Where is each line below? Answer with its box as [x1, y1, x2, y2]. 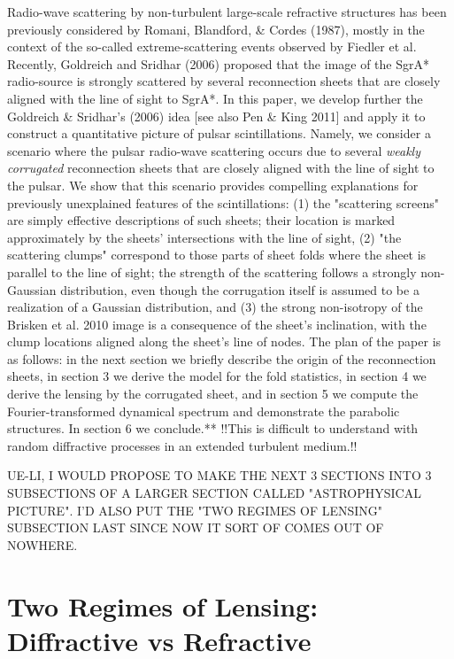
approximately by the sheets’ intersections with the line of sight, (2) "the [7, 228, 402, 246]
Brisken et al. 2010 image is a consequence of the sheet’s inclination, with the [7, 314, 427, 333]
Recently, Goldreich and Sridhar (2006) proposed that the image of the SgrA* [7, 54, 429, 73]
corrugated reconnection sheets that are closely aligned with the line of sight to [7, 159, 435, 177]
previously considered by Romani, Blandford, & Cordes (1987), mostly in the [7, 19, 425, 38]
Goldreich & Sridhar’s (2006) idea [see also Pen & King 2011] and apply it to [7, 106, 426, 125]
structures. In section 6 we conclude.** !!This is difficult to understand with [7, 419, 419, 438]
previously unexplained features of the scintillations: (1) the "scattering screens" [7, 193, 439, 212]
